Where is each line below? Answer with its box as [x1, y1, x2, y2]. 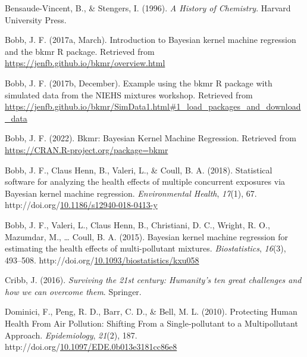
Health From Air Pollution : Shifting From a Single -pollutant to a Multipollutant [5, 317, 298, 330]
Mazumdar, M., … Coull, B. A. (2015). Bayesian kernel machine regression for [5, 230, 289, 243]
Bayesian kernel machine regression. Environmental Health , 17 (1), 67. [5, 187, 257, 199]
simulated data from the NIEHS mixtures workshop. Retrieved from [5, 88, 253, 101]
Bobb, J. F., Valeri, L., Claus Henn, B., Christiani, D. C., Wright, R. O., [5, 218, 270, 231]
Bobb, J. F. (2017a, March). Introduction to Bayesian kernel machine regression [5, 33, 296, 46]
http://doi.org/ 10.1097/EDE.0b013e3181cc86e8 [5, 340, 177, 353]
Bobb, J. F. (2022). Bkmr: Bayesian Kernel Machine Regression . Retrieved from [5, 132, 296, 144]
